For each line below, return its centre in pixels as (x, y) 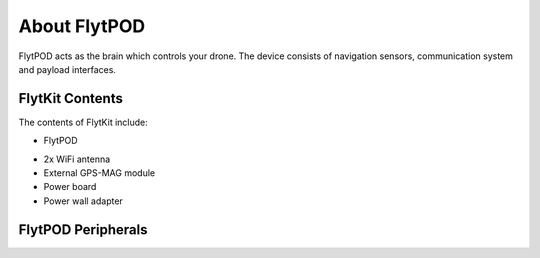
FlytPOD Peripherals (83, 229)
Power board (70, 187)
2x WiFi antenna (77, 159)
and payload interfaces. (67, 69)
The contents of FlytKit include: (83, 122)
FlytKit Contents (71, 98)
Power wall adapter (83, 201)
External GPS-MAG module (99, 173)
